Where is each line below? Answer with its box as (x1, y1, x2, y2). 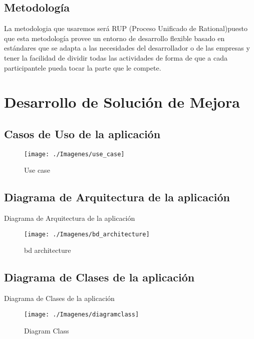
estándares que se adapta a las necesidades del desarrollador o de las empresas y (4, 43, 250, 53)
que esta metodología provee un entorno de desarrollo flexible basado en (4, 33, 225, 43)
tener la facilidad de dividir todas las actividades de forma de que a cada (4, 52, 228, 63)
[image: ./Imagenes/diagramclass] (24, 310, 139, 318)
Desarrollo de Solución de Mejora (4, 92, 240, 112)
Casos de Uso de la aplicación (4, 126, 161, 141)
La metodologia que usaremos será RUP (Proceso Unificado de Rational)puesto (4, 23, 248, 34)
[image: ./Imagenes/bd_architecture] (24, 230, 150, 238)
